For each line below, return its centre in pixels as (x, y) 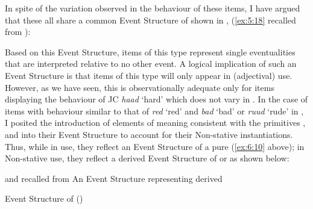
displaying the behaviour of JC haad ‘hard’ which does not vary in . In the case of (156, 99)
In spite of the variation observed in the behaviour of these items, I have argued (153, 8)
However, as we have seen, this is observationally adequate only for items (140, 87)
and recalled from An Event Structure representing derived (114, 178)
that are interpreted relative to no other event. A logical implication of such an (151, 64)
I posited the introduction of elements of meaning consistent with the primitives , (155, 123)
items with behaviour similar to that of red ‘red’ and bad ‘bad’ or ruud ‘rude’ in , (154, 111)
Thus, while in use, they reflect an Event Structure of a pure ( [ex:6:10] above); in (155, 146)
